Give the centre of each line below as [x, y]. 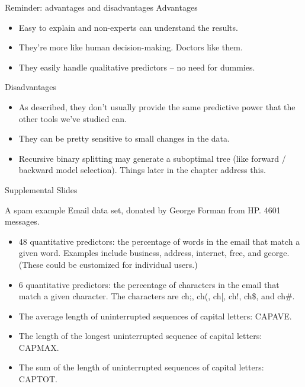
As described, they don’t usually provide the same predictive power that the [157, 106]
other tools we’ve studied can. [73, 118]
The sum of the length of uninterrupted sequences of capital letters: [141, 367]
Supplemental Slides [41, 189]
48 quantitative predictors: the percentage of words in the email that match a [159, 241]
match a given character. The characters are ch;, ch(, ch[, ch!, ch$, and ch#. [157, 296]
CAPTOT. [38, 379]
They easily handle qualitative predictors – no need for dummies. [137, 67]
